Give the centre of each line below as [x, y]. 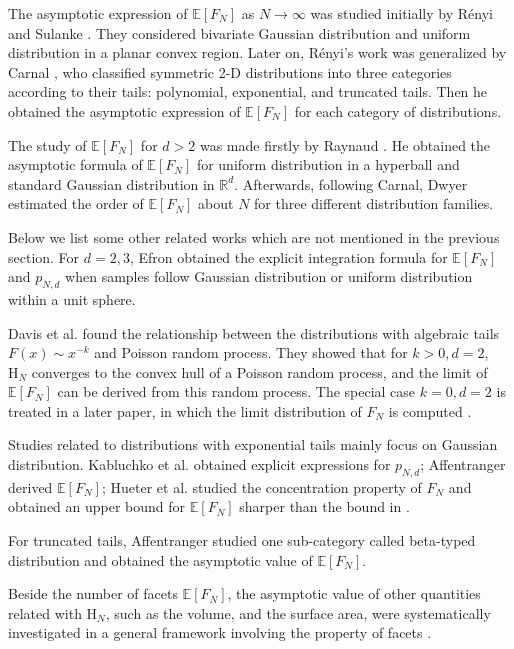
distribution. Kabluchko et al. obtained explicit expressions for [199, 464]
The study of [47, 144]
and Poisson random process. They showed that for [251, 352]
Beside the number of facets [93, 593]
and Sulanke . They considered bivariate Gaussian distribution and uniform [239, 32]
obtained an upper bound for [97, 506]
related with [45, 612]
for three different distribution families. [374, 203]
